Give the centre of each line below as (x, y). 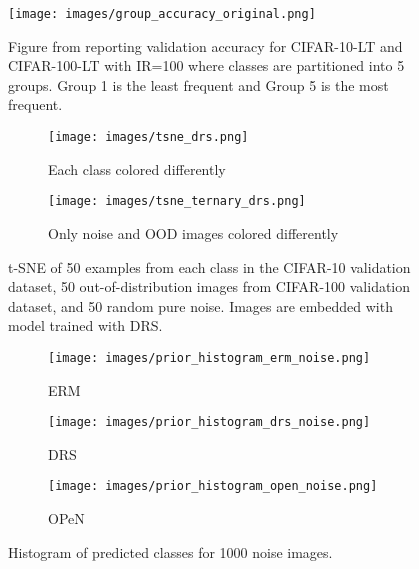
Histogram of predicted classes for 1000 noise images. (170, 551)
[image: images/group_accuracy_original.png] (162, 14)
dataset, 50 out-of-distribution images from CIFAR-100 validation (209, 286)
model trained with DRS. (85, 325)
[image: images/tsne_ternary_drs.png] (177, 201)
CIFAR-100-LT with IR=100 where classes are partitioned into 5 (206, 65)
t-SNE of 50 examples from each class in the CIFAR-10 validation (209, 266)
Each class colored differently (137, 168)
